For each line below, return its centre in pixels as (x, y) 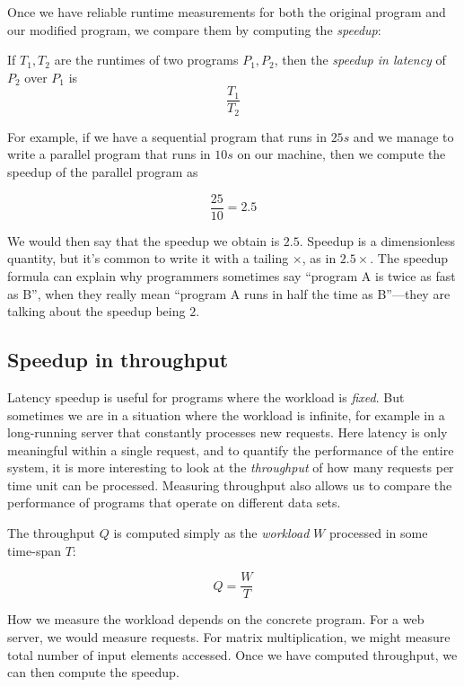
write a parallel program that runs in (109, 154)
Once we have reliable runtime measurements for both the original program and (227, 12)
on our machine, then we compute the (341, 154)
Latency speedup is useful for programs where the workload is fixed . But (206, 396)
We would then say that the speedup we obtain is (144, 240)
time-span (34, 550)
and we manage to (403, 136)
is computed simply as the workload (211, 533)
